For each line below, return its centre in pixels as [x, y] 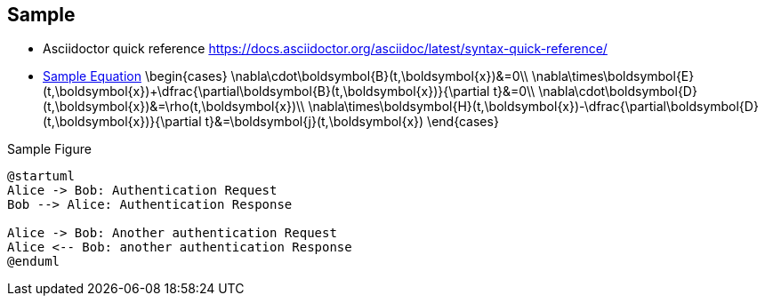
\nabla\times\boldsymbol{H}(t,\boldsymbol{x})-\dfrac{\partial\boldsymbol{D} [533, 107]
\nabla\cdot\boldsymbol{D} [618, 92]
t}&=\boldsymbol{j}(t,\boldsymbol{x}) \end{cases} [352, 122]
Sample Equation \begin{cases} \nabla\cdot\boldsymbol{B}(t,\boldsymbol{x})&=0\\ [286, 76]
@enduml [34, 262]
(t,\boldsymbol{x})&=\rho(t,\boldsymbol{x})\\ [174, 107]
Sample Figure [49, 149]
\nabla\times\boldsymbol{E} [613, 76]
